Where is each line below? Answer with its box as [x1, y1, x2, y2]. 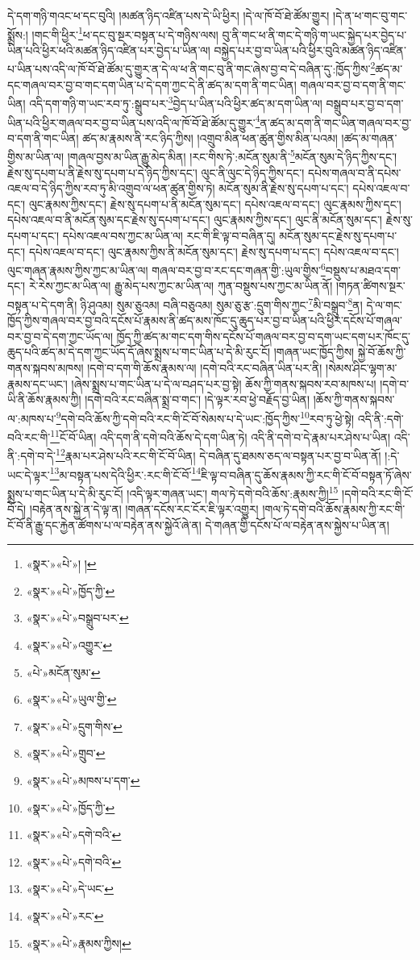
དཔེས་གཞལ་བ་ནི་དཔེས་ [307, 164, 401, 181]
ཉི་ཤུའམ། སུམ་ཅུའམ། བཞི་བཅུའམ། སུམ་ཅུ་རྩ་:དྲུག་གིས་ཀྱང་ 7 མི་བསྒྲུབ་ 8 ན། [80, 294, 363, 313]
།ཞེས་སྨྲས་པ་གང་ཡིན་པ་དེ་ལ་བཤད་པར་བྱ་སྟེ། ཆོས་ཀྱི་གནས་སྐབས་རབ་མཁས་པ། [71, 375, 376, 392]
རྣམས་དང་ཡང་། [7, 375, 68, 392]
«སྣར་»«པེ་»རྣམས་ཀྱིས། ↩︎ [26, 934, 131, 951]
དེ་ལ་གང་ [366, 296, 402, 313]
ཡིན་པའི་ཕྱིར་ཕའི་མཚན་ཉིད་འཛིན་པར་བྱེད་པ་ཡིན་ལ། [7, 41, 210, 58]
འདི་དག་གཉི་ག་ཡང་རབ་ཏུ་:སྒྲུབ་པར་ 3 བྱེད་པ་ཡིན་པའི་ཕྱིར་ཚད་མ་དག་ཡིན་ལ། [29, 93, 322, 111]
